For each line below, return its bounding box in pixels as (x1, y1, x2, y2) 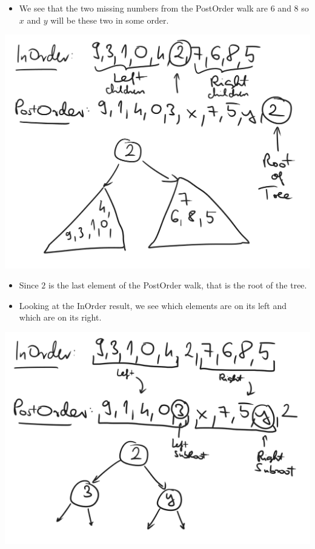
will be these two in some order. (50, 13, 169, 26)
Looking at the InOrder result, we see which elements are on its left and (19, 299, 287, 311)
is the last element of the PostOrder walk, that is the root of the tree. (48, 279, 307, 291)
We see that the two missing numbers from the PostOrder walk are (19, 2, 268, 14)
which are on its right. (19, 311, 102, 324)
